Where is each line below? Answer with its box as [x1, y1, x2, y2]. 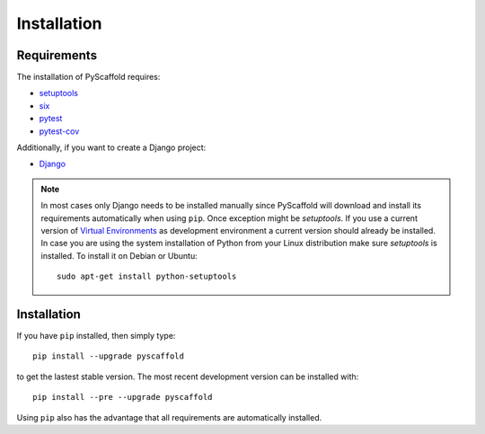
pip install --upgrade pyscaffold [32, 351, 184, 361]
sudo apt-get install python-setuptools [57, 271, 237, 282]
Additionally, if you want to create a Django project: [16, 142, 207, 153]
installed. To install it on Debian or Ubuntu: [40, 250, 198, 261]
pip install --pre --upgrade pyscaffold [32, 392, 213, 403]
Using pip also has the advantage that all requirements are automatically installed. [16, 412, 322, 422]
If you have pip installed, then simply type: [16, 331, 176, 341]
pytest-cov [39, 126, 80, 137]
